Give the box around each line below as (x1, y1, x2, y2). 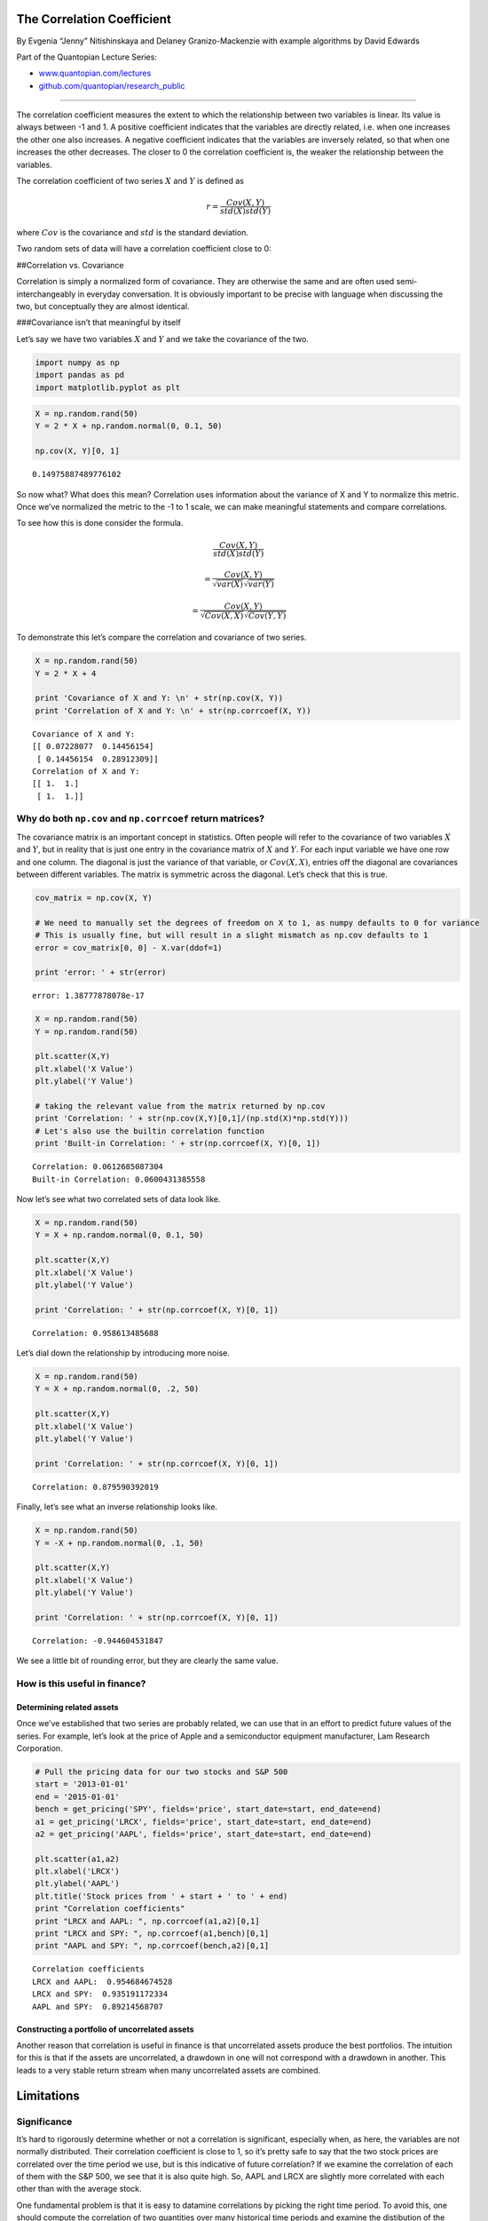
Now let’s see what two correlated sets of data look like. (16, 1193, 221, 1204)
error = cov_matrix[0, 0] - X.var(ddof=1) (35, 943, 223, 952)
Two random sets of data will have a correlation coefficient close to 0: (16, 243, 272, 254)
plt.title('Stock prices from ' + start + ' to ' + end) (35, 1891, 288, 1901)
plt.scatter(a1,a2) (35, 1853, 120, 1864)
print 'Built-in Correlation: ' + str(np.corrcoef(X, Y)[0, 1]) (35, 1138, 321, 1149)
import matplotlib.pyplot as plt (35, 382, 181, 393)
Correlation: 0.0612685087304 (32, 1162, 164, 1172)
